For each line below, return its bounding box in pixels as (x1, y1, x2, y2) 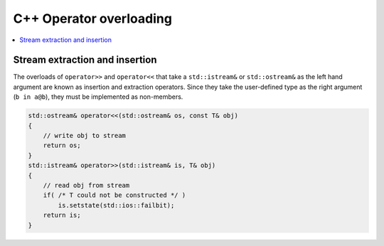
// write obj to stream (43, 132, 126, 139)
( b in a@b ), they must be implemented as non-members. (13, 92, 183, 101)
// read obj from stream (43, 181, 130, 189)
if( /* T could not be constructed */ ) (43, 191, 186, 199)
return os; (43, 141, 81, 149)
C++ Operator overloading (13, 11, 172, 26)
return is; (43, 211, 81, 220)
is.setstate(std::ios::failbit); (58, 201, 175, 209)
